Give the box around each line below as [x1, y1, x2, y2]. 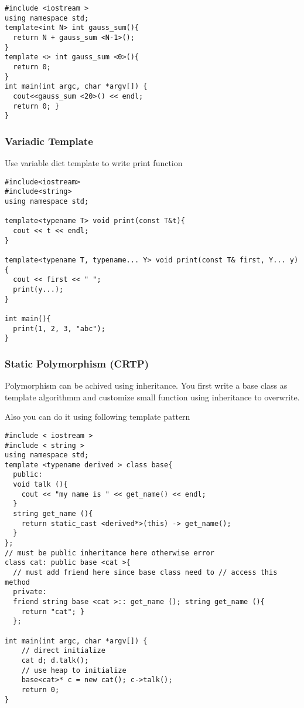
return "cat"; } [21, 607, 85, 616]
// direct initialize [21, 646, 105, 655]
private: [13, 588, 47, 596]
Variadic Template [5, 133, 93, 148]
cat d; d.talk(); [21, 656, 89, 665]
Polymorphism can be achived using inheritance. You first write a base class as [5, 379, 288, 392]
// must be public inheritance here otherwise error [5, 548, 214, 557]
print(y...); [13, 285, 64, 294]
